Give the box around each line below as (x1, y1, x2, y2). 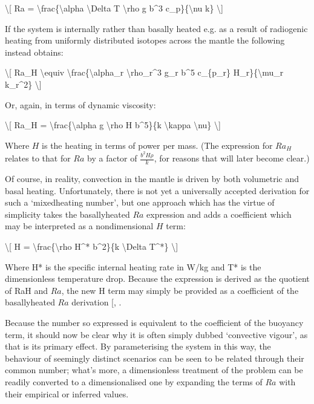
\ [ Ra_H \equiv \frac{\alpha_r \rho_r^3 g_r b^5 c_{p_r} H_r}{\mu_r (5, 66, 284, 79)
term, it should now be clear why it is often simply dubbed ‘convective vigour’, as (5, 328, 308, 340)
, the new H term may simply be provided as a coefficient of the (61, 284, 299, 296)
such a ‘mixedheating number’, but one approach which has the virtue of (5, 196, 275, 209)
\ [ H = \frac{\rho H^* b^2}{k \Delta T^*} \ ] (5, 240, 178, 253)
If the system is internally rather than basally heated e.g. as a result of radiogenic (5, 22, 308, 34)
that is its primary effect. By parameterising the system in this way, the (5, 340, 271, 353)
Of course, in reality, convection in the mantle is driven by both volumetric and (5, 172, 299, 185)
